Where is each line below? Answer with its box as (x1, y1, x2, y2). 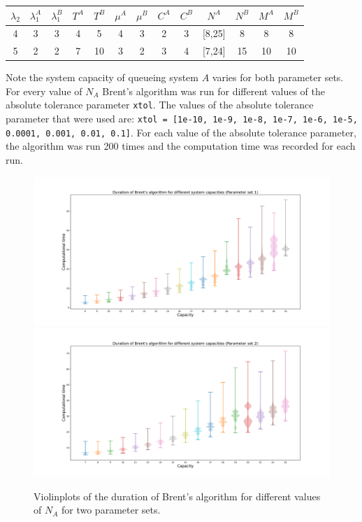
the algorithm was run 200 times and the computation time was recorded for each (6, 139, 356, 153)
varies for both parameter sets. (212, 70, 344, 85)
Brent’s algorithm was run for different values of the (102, 83, 325, 98)
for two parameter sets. (61, 502, 161, 517)
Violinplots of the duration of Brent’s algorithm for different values (34, 488, 321, 503)
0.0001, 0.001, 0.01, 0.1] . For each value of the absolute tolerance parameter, (6, 125, 356, 139)
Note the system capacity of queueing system (6, 70, 198, 85)
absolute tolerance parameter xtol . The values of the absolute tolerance (6, 97, 314, 112)
